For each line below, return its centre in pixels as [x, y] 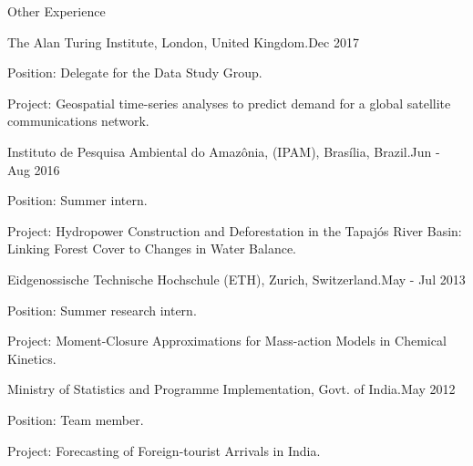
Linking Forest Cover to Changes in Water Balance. [152, 249]
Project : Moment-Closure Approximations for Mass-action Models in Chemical [227, 341]
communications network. [78, 121]
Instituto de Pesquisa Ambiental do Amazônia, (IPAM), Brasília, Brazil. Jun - [224, 151]
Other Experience [57, 11]
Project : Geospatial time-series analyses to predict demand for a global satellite [229, 103]
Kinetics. [32, 358]
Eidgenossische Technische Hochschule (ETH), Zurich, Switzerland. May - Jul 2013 [236, 279]
